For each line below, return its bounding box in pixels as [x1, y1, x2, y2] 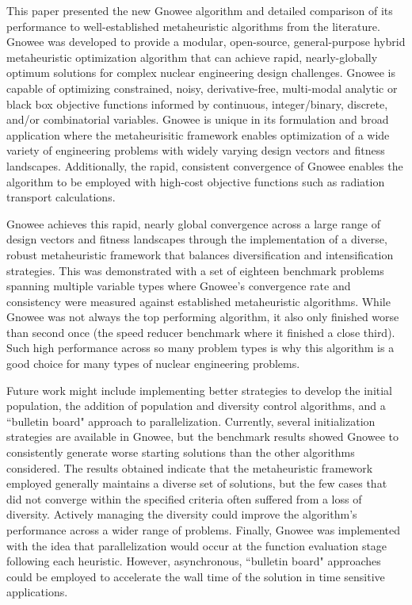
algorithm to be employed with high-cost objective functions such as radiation [6, 173, 385, 190]
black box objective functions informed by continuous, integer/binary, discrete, [6, 95, 388, 112]
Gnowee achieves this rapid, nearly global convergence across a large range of [6, 215, 380, 232]
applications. [6, 584, 68, 600]
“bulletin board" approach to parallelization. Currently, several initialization [6, 412, 376, 429]
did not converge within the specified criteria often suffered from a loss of [6, 490, 362, 507]
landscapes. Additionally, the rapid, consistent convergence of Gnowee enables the [6, 157, 403, 174]
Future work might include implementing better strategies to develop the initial [6, 381, 393, 398]
